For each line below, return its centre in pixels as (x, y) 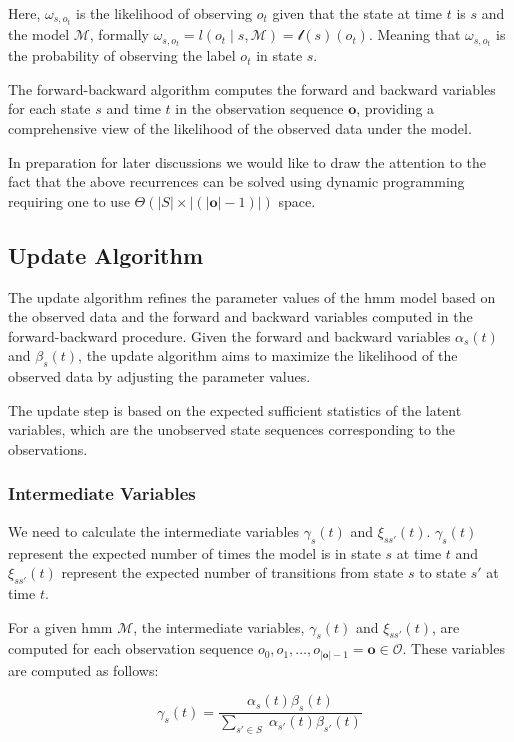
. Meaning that (414, 34)
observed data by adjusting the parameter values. (159, 376)
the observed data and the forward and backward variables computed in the (240, 316)
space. (297, 200)
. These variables (453, 648)
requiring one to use (69, 200)
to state (442, 572)
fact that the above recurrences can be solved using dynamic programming (236, 181)
